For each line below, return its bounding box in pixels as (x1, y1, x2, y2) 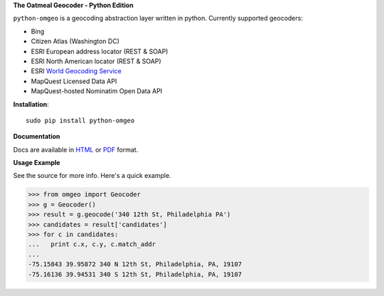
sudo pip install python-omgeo (26, 116, 135, 125)
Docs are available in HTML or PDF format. (13, 145, 139, 154)
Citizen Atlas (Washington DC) (31, 37, 120, 46)
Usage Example (13, 159, 60, 167)
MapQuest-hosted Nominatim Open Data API (31, 87, 163, 95)
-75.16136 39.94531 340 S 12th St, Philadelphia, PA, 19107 (28, 270, 242, 278)
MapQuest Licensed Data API (31, 77, 117, 85)
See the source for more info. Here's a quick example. (13, 171, 171, 180)
